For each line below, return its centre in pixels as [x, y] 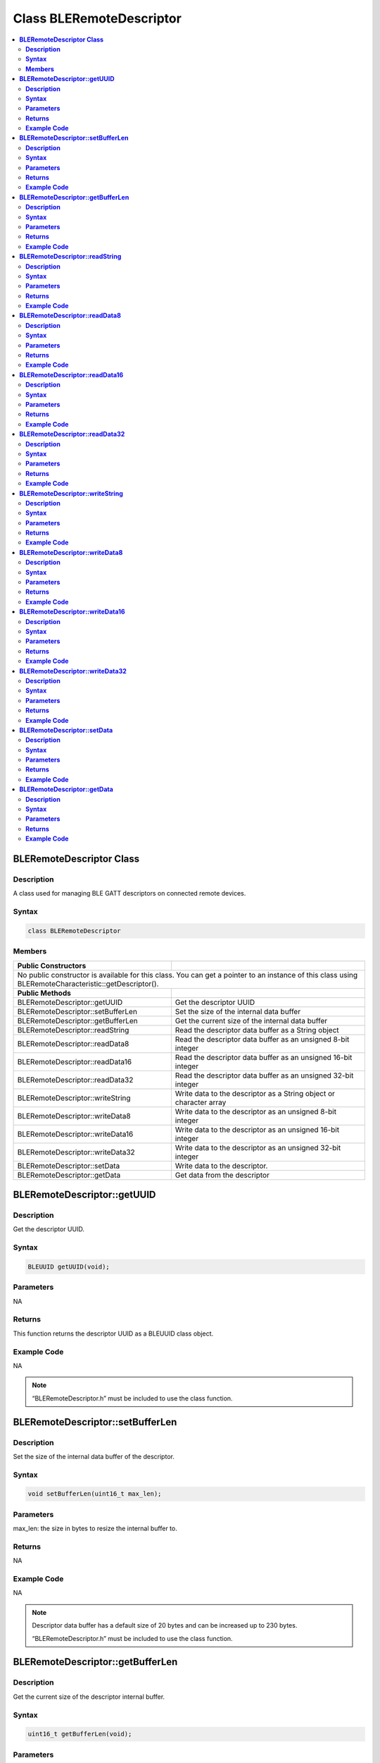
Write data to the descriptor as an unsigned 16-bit [257, 1130]
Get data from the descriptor [222, 1175]
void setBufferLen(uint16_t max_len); [95, 1494]
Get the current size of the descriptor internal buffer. [89, 1697]
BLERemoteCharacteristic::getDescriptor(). [88, 984]
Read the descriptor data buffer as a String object [257, 1030]
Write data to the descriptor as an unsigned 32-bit [258, 1147]
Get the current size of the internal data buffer [251, 1020]
